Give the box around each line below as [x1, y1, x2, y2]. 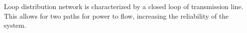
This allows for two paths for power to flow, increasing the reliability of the [4, 11, 229, 21]
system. [4, 20, 26, 30]
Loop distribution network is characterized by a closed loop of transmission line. [4, 1, 244, 11]
